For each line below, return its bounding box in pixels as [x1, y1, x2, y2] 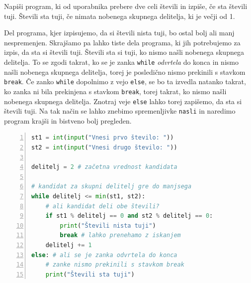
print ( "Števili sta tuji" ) [45, 271, 135, 278]
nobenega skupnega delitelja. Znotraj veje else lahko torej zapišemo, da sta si [4, 96, 242, 106]
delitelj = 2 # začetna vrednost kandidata [31, 163, 177, 171]
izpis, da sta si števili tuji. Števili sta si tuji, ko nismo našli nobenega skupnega [4, 47, 244, 57]
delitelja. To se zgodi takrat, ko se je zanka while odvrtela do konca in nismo [4, 56, 239, 67]
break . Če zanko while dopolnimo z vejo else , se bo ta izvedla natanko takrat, [4, 76, 246, 87]
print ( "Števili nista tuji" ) [60, 222, 156, 229]
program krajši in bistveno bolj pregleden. [4, 115, 132, 126]
